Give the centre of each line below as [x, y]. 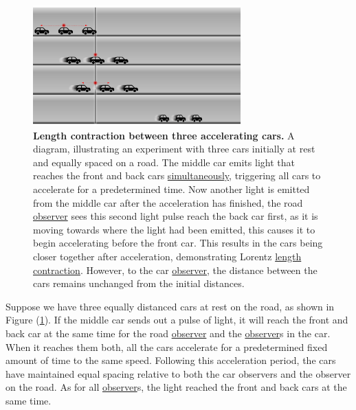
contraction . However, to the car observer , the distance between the [175, 270]
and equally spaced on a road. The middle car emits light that [164, 162]
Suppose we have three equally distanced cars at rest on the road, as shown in [170, 306]
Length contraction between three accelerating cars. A [164, 135]
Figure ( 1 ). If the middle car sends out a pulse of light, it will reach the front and [177, 320]
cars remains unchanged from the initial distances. [139, 283]
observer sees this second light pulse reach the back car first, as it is [176, 216]
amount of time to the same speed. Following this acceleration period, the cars [171, 360]
